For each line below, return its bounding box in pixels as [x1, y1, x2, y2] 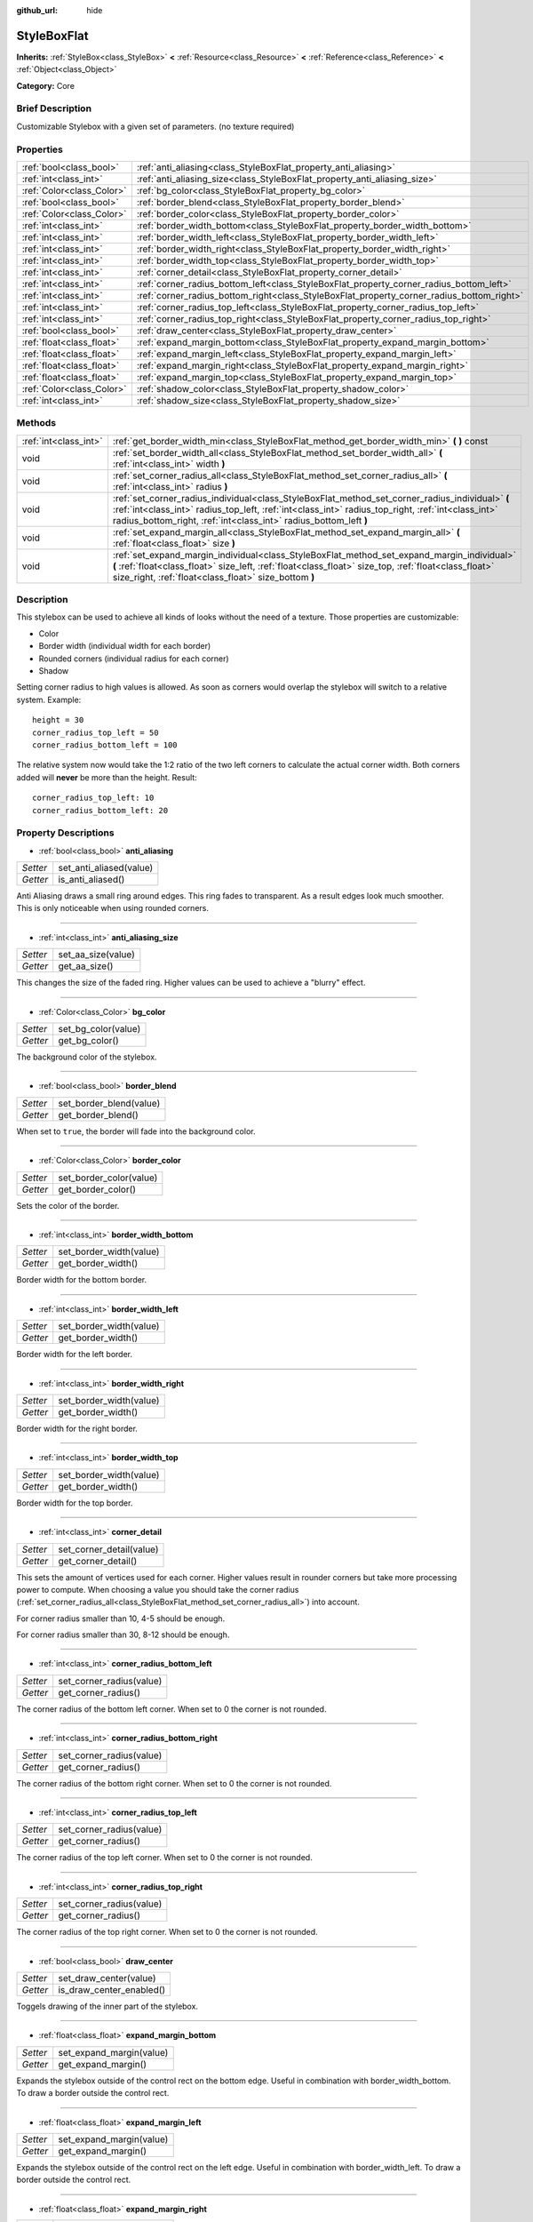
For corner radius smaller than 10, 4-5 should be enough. [16, 1613, 226, 1624]
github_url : [16, 5, 58, 15]
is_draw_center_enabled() [58, 1983, 166, 1995]
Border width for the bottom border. [16, 1275, 147, 1285]
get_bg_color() [58, 1035, 119, 1047]
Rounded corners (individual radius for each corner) [38, 653, 230, 664]
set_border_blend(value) [58, 1097, 161, 1109]
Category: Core [16, 80, 76, 91]
